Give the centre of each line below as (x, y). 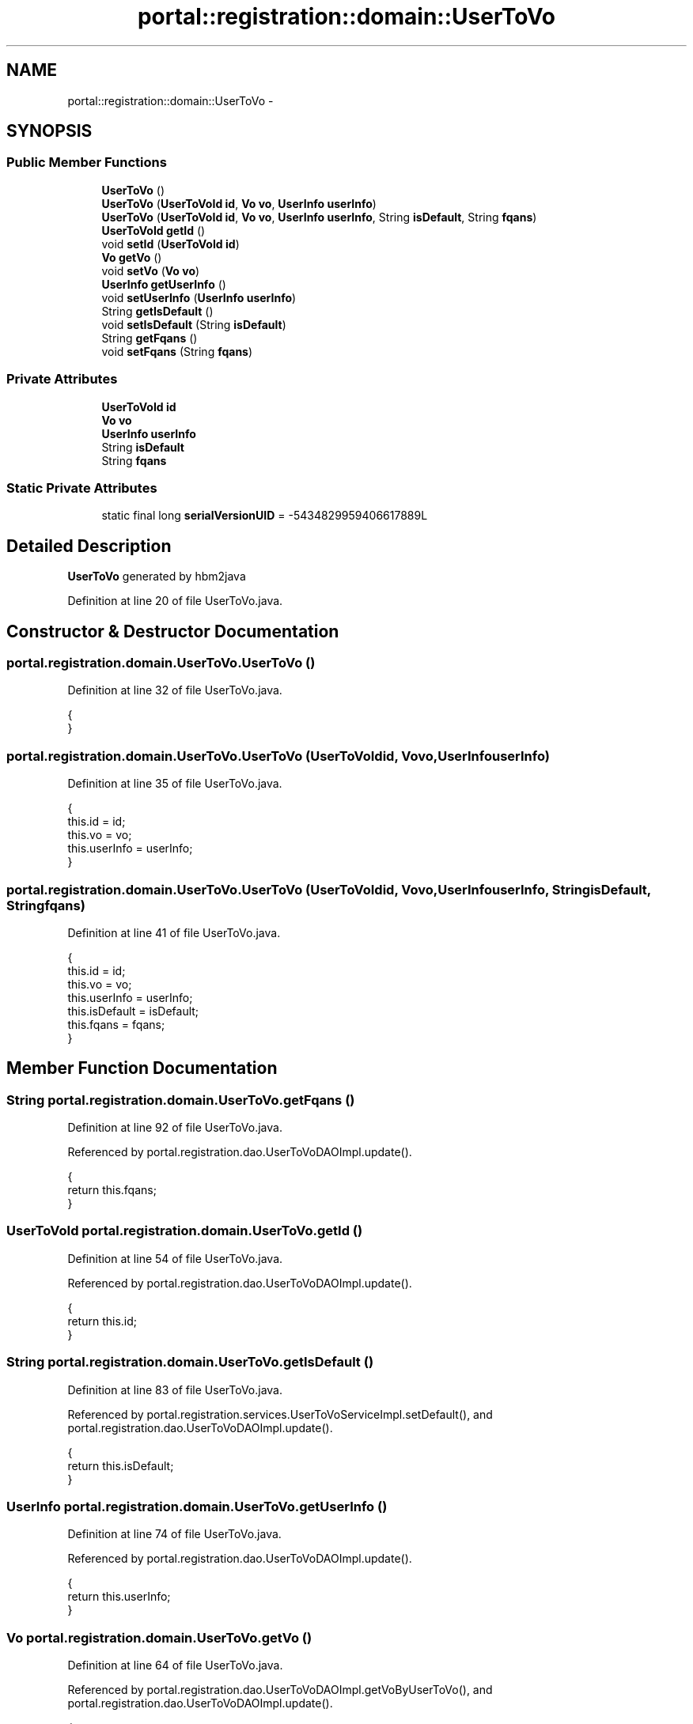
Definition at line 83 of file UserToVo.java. (175, 1389)
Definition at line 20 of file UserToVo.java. (175, 601)
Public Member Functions (87, 163)
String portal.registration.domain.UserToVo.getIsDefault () (190, 1362)
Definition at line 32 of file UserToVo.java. (175, 690)
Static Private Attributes (82, 488)
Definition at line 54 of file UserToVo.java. (175, 1258)
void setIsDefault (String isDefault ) (194, 324)
